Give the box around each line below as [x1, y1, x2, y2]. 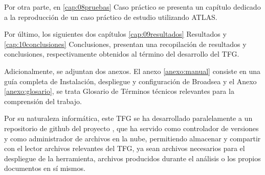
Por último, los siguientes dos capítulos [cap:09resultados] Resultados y [4, 29, 227, 39]
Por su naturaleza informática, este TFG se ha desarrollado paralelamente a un [4, 113, 253, 123]
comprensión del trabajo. [4, 95, 82, 106]
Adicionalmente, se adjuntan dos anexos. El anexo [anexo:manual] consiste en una [4, 65, 261, 76]
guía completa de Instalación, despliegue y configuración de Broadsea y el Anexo [4, 76, 257, 86]
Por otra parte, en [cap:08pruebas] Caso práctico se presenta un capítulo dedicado [4, 2, 261, 12]
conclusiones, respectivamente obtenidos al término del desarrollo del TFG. [4, 48, 239, 59]
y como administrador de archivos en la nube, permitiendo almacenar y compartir [4, 133, 261, 143]
